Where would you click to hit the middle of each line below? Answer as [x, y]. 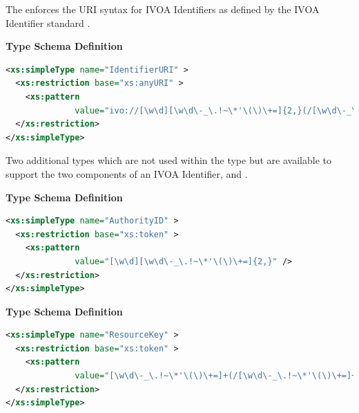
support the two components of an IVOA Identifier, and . [127, 173]
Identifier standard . [48, 22]
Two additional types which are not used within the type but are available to [168, 160]
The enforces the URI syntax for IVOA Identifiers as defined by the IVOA [163, 9]
